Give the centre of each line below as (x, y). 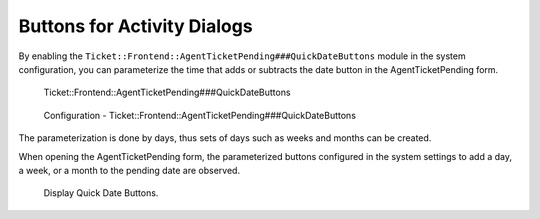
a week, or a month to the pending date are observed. (129, 170)
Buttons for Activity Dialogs (136, 26)
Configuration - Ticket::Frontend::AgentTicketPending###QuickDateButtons (200, 115)
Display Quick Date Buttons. (101, 193)
